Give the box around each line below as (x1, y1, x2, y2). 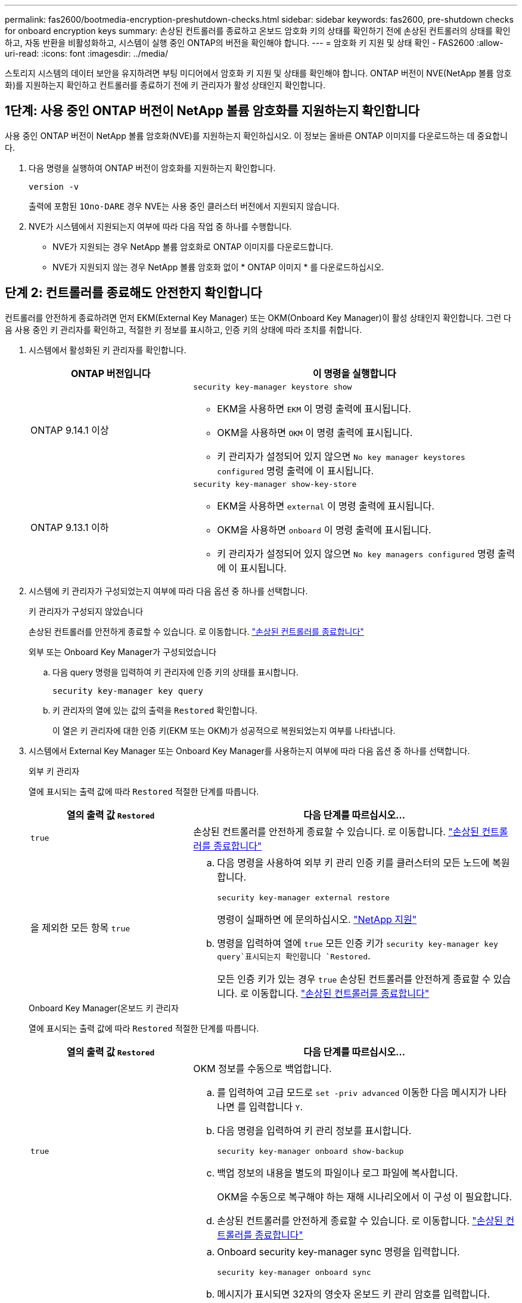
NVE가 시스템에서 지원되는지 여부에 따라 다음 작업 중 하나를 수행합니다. (29, 221, 292, 231)
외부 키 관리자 (29, 765, 80, 776)
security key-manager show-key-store (193, 479, 357, 489)
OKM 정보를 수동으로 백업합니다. (193, 1062, 332, 1074)
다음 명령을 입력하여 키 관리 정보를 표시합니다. (217, 1124, 412, 1137)
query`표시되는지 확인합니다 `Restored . (217, 949, 371, 962)
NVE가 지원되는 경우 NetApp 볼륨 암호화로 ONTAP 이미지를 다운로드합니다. (52, 241, 334, 252)
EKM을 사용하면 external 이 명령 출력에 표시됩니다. (217, 499, 434, 512)
